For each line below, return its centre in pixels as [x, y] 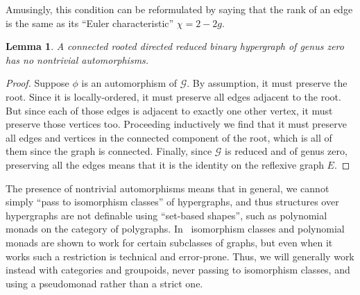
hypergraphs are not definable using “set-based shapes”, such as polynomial [166, 215]
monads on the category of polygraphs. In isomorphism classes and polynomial [175, 229]
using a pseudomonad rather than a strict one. [104, 283]
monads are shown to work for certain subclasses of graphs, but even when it [169, 242]
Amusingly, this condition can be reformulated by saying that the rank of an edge [179, 9]
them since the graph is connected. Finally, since [109, 151]
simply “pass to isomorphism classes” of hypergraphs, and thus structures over [172, 202]
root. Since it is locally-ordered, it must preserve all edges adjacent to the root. [173, 96]
